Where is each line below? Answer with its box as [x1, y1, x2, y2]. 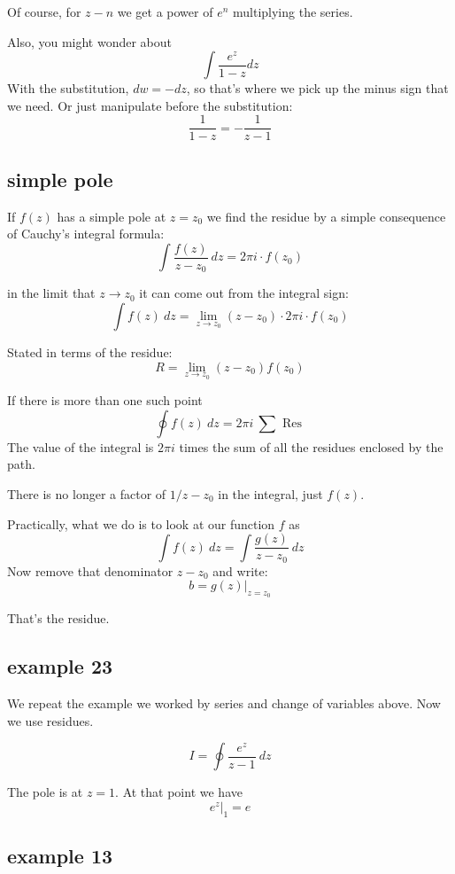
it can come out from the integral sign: [139, 284, 349, 302]
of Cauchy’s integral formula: [7, 224, 165, 243]
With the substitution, [7, 79, 129, 98]
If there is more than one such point [7, 391, 203, 410]
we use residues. [7, 711, 94, 730]
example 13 [7, 842, 113, 870]
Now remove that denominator [7, 561, 174, 580]
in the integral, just [218, 484, 323, 503]
